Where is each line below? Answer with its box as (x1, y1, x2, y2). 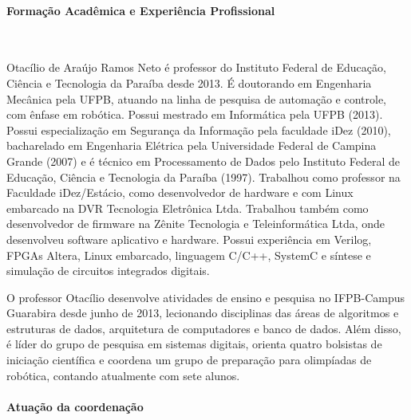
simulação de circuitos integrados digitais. (6, 262, 210, 279)
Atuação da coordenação (6, 398, 144, 414)
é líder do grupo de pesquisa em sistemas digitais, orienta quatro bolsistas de (6, 336, 382, 352)
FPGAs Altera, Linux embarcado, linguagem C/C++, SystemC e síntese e (6, 246, 371, 263)
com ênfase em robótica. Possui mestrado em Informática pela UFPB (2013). (6, 106, 383, 123)
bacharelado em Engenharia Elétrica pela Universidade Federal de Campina (6, 137, 377, 154)
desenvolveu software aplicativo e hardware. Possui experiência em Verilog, (6, 230, 372, 247)
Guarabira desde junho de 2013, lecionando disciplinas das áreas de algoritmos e (6, 304, 399, 321)
